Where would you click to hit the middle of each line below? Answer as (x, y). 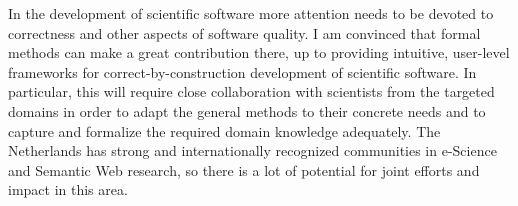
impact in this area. (68, 189)
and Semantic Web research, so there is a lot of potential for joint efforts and (244, 169)
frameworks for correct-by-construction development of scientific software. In (242, 71)
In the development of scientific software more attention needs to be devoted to (251, 13)
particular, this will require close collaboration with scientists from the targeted (251, 91)
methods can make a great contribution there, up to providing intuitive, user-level (259, 52)
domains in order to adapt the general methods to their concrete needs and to (247, 110)
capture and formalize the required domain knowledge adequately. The (224, 130)
